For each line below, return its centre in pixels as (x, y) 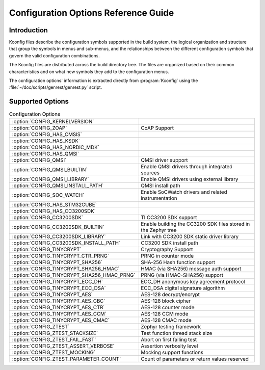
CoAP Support (157, 128)
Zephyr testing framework (171, 326)
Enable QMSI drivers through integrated (186, 166)
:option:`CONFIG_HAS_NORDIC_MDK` (56, 147)
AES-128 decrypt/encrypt (170, 294)
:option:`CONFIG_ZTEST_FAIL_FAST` (54, 340)
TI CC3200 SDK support (169, 217)
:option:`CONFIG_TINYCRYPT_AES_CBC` (59, 301)
